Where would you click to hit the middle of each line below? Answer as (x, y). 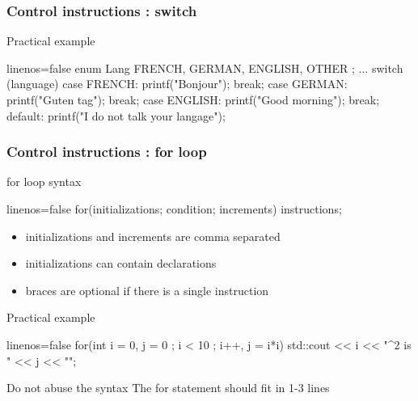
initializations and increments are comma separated (153, 236)
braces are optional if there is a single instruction (147, 290)
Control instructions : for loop (107, 152)
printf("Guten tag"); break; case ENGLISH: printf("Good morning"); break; (193, 99)
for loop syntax (44, 182)
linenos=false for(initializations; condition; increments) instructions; (174, 209)
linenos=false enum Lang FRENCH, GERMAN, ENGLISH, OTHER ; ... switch (205, 68)
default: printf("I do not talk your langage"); (116, 115)
